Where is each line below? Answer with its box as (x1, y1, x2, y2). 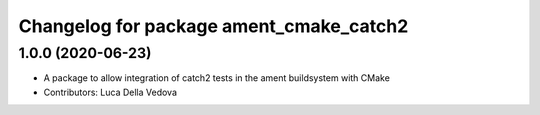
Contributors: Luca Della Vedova (43, 86, 178, 98)
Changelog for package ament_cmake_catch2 (18, 15, 409, 37)
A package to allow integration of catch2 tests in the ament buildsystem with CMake (43, 72, 390, 84)
